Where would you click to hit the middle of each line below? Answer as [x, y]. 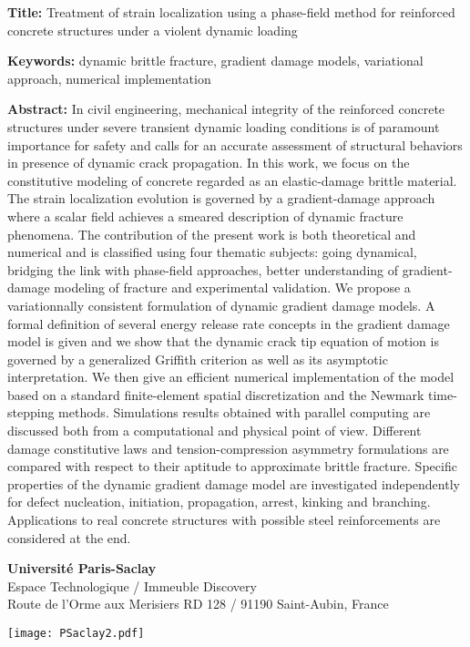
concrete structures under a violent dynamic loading [153, 30]
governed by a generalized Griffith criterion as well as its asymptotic [198, 359]
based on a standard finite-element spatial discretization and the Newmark [216, 394]
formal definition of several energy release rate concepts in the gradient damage [229, 323]
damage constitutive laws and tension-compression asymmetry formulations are [228, 448]
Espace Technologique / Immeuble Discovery [132, 585]
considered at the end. [69, 537]
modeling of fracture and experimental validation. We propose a [232, 288]
